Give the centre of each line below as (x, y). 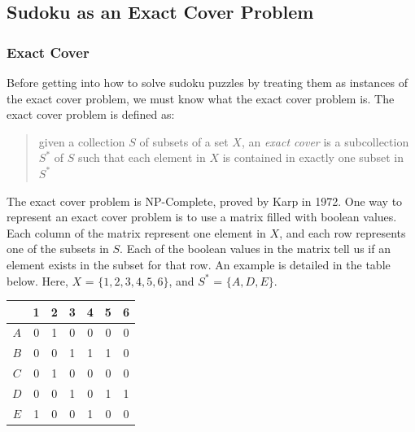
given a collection (82, 141)
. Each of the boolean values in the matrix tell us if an (255, 249)
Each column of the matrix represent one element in (136, 232)
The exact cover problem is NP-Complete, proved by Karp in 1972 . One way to (205, 201)
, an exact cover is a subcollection (325, 141)
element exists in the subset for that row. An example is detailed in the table (199, 264)
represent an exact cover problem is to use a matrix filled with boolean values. (202, 217)
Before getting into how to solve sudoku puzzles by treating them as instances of (207, 82)
